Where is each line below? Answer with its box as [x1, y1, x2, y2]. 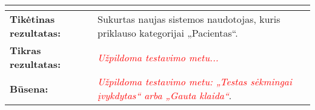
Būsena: [10, 81, 48, 96]
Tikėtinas [10, 12, 55, 26]
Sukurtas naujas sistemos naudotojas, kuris [97, 12, 280, 26]
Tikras [10, 43, 41, 57]
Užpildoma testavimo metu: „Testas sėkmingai [97, 75, 292, 88]
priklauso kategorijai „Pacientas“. [97, 26, 238, 40]
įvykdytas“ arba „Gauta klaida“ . [97, 88, 232, 102]
